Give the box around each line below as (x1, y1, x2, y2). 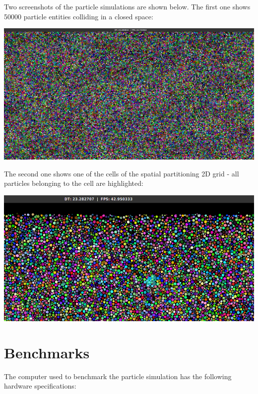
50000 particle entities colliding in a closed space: (4, 11, 153, 21)
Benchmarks (4, 342, 90, 362)
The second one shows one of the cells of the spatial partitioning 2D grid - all (4, 168, 239, 178)
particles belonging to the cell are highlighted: (4, 178, 143, 188)
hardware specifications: (4, 381, 76, 391)
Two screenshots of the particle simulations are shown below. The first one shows (4, 1, 251, 11)
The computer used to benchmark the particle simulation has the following (4, 371, 232, 381)
